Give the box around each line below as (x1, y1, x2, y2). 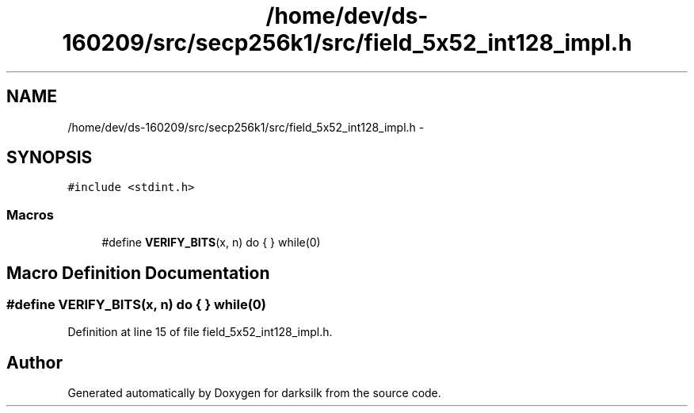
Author (6, 352, 63, 373)
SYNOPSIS (6, 147, 93, 168)
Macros (6, 206, 54, 223)
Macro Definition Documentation (6, 262, 270, 283)
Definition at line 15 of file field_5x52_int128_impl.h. (67, 325, 333, 339)
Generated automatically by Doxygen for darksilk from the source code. (67, 386, 441, 400)
